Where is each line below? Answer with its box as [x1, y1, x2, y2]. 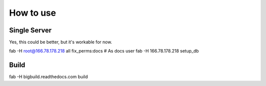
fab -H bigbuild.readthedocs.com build [9, 74, 88, 80]
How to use [9, 7, 56, 18]
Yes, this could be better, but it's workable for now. [9, 39, 112, 45]
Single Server [9, 26, 52, 34]
